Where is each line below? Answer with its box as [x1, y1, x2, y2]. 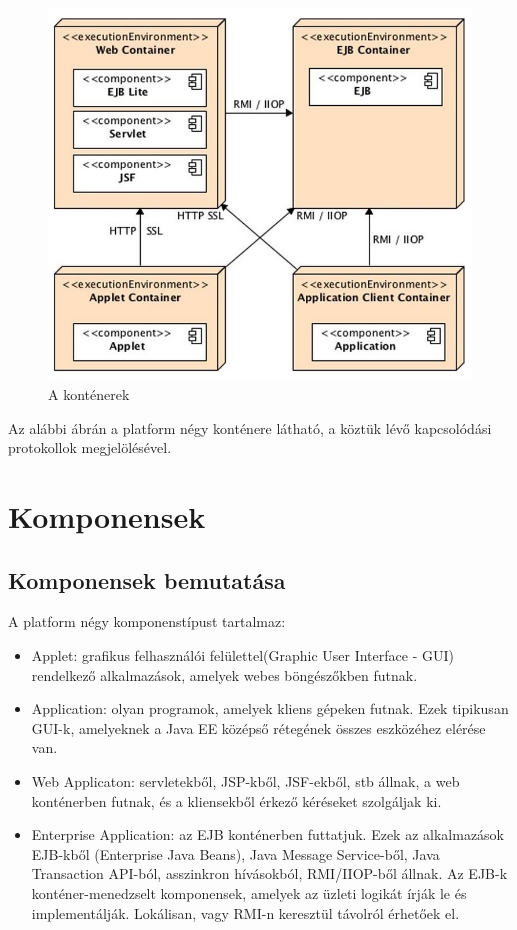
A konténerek [48, 384, 130, 405]
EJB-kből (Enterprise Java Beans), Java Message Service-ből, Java [31, 843, 440, 864]
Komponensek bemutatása [8, 564, 286, 595]
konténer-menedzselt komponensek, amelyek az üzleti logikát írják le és [31, 882, 467, 903]
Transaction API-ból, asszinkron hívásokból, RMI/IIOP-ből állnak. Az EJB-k [31, 863, 508, 884]
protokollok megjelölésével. [8, 437, 172, 458]
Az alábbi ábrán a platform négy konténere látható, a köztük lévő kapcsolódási [8, 417, 492, 438]
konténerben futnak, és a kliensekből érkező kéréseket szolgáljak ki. [31, 790, 442, 811]
